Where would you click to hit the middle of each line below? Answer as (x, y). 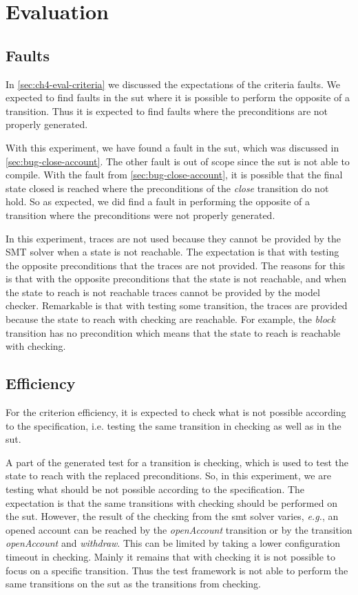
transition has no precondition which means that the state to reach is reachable (173, 332)
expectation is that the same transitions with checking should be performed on (171, 502)
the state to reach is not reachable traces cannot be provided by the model (163, 292)
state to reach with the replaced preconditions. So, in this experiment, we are (168, 476)
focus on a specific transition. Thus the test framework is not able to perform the (177, 570)
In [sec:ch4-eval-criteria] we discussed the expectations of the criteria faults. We (173, 84)
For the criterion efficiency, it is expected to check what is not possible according (176, 412)
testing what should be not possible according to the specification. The (155, 489)
